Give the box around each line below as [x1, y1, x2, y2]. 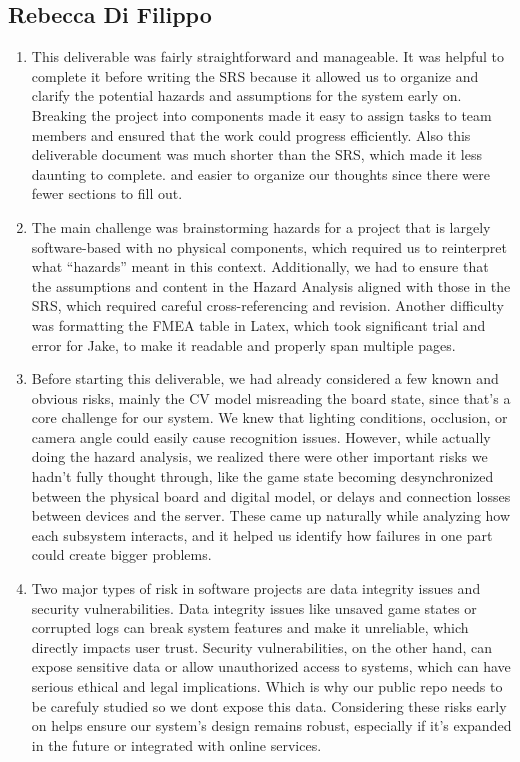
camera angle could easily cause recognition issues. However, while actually [31, 426, 491, 447]
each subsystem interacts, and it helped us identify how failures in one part [31, 524, 493, 545]
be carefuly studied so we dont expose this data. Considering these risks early [31, 695, 507, 716]
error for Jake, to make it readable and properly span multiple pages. [31, 334, 456, 355]
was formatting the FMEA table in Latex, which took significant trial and [31, 314, 486, 335]
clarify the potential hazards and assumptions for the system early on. [31, 85, 462, 106]
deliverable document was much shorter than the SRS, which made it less [31, 144, 482, 165]
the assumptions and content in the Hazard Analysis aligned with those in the [31, 275, 511, 296]
